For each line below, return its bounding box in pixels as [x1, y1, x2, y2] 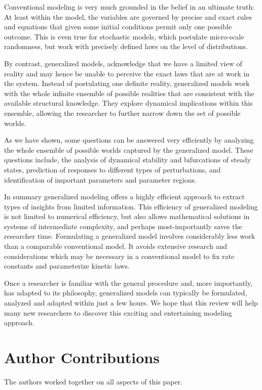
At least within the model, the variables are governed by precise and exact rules [4, 11, 252, 22]
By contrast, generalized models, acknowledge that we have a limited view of [4, 58, 242, 68]
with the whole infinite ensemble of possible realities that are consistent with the [4, 88, 254, 98]
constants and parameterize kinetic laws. [4, 261, 130, 271]
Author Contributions [4, 347, 160, 367]
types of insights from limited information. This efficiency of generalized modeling [4, 201, 258, 211]
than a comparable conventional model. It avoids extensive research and [4, 241, 228, 251]
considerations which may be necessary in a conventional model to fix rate [4, 250, 235, 261]
